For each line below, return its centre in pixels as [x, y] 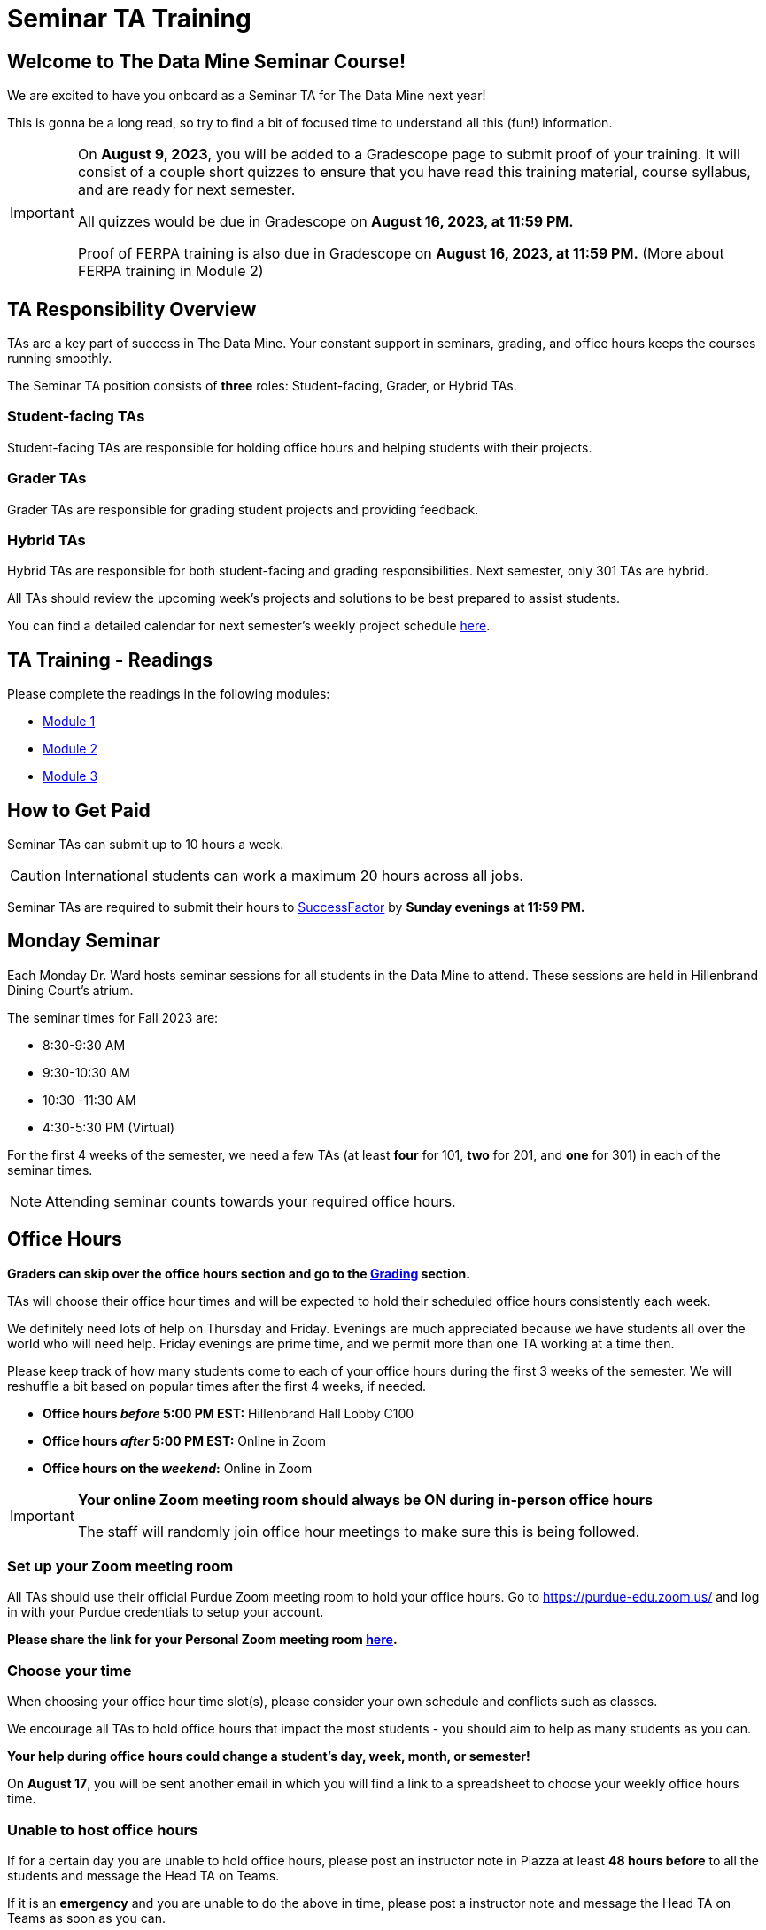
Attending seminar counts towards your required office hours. [251, 1201]
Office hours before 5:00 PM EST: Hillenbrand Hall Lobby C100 [228, 1413]
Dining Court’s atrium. [70, 990]
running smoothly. [60, 359]
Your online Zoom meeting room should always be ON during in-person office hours [365, 1499]
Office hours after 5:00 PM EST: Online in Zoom [184, 1440]
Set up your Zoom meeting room [120, 1567]
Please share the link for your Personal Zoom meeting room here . [202, 1640]
